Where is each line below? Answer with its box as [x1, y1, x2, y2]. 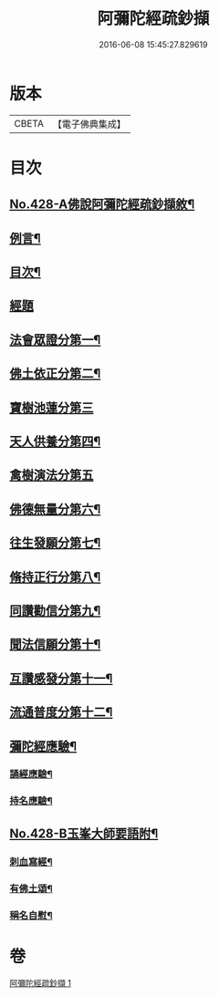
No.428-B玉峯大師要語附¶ [9, 826, 159, 841]
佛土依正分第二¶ [9, 366, 101, 381]
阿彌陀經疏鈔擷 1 [9, 978, 71, 989]
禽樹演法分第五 [9, 467, 94, 483]
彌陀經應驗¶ [9, 738, 78, 753]
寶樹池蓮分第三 [9, 400, 94, 415]
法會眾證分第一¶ [9, 332, 101, 348]
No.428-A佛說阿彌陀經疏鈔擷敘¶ [9, 197, 195, 213]
